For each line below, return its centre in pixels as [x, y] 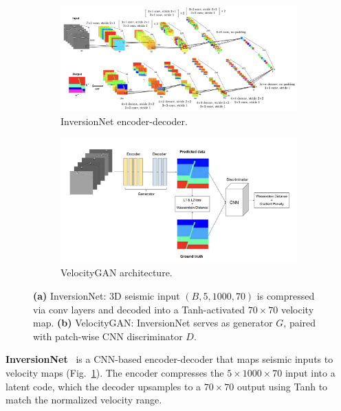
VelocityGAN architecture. [117, 273]
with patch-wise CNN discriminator [108, 336]
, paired [300, 323]
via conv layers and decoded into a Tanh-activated [139, 309]
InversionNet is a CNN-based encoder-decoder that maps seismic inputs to [169, 359]
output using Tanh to [282, 386]
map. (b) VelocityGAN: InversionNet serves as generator [153, 323]
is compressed [286, 295]
